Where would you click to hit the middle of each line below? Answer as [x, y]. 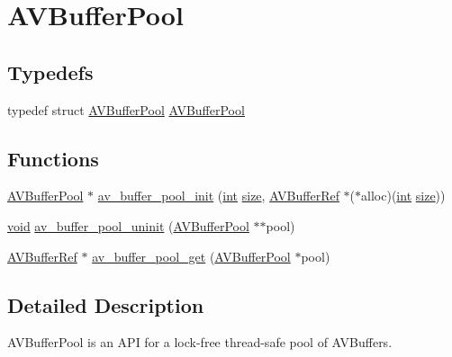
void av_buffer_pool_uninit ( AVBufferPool [128, 225]
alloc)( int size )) [403, 196]
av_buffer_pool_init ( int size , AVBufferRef [218, 196]
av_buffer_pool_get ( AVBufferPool [191, 256]
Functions [53, 158]
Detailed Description [106, 304]
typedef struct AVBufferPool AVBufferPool [126, 109]
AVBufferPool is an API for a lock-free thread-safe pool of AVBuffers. [200, 342]
